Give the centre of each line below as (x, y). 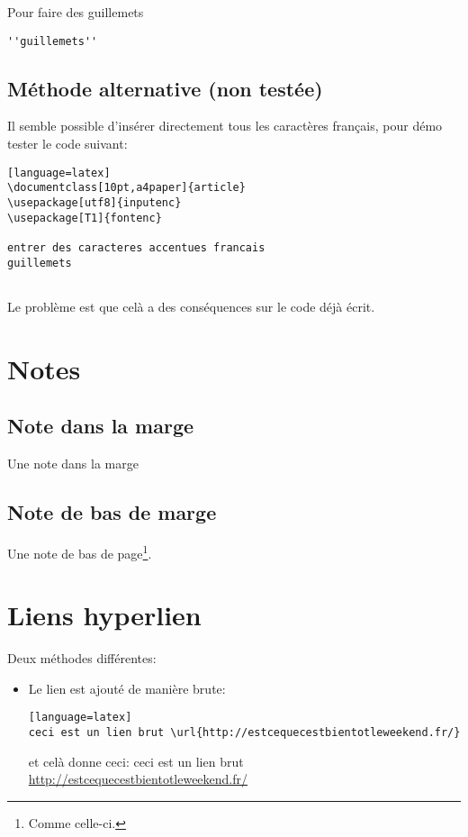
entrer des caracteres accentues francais (136, 247)
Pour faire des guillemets (76, 12)
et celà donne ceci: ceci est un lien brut (136, 761)
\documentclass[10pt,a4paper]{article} (126, 188)
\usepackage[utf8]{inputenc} (94, 202)
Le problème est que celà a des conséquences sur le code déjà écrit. (191, 306)
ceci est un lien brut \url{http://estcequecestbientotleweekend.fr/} (244, 733)
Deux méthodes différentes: (82, 658)
